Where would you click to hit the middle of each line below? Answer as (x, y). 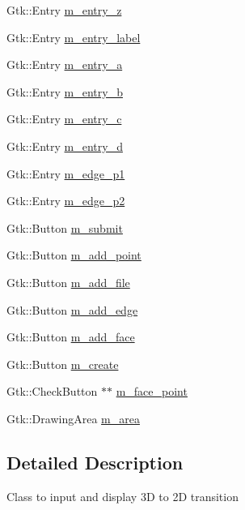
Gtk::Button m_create (63, 364)
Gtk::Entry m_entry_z (64, 10)
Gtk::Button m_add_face (71, 337)
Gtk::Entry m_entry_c (64, 119)
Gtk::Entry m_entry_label (74, 37)
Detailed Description (95, 462)
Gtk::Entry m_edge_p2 (66, 201)
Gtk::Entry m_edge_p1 (66, 173)
